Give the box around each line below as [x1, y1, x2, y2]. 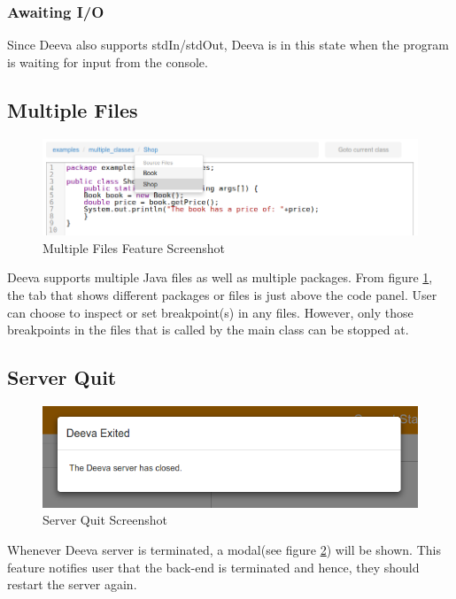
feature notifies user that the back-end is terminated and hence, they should [7, 557, 420, 576]
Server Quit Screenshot [43, 511, 167, 529]
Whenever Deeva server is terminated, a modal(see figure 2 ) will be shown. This [7, 540, 441, 558]
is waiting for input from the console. [7, 52, 208, 71]
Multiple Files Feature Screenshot [43, 238, 225, 257]
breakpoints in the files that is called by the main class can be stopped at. [7, 320, 409, 339]
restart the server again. [7, 575, 137, 594]
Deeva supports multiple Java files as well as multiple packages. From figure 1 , [7, 268, 433, 287]
